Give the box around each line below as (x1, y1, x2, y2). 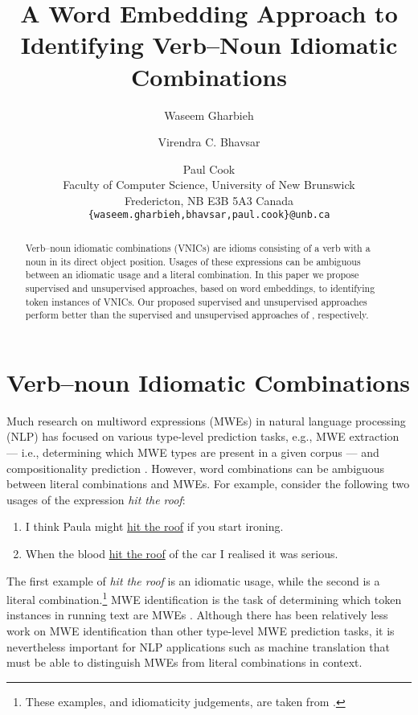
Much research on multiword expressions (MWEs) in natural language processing (6, 412, 406, 429)
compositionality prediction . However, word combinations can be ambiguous (6, 459, 385, 476)
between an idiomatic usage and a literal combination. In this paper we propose (25, 268, 359, 281)
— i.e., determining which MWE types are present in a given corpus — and (6, 443, 379, 460)
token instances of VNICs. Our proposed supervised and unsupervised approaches (25, 294, 367, 308)
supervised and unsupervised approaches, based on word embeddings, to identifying (25, 281, 375, 294)
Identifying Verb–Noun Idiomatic (20, 28, 398, 61)
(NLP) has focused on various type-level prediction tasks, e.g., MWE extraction (6, 428, 400, 445)
